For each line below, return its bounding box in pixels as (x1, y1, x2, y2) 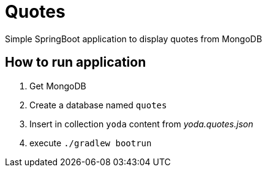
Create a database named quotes (29, 99, 167, 110)
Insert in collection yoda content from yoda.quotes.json (29, 118, 254, 129)
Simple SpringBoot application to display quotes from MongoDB (5, 33, 262, 44)
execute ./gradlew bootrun (29, 137, 152, 148)
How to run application (5, 54, 146, 70)
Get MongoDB (29, 80, 86, 91)
